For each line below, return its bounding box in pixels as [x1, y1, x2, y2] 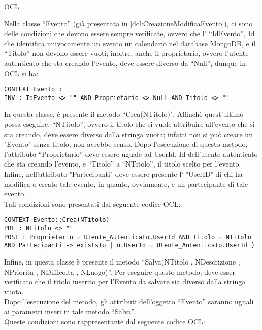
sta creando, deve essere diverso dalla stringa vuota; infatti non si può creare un [4, 128, 253, 139]
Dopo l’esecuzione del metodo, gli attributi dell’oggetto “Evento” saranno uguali [4, 296, 254, 307]
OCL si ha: [4, 68, 39, 78]
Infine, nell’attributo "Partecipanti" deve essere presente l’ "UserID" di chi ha [4, 169, 243, 179]
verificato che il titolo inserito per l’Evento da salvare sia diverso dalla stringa [4, 276, 246, 287]
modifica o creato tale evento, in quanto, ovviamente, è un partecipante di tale [4, 178, 248, 189]
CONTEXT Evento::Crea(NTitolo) [4, 216, 110, 224]
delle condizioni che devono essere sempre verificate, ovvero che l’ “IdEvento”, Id [4, 28, 255, 39]
